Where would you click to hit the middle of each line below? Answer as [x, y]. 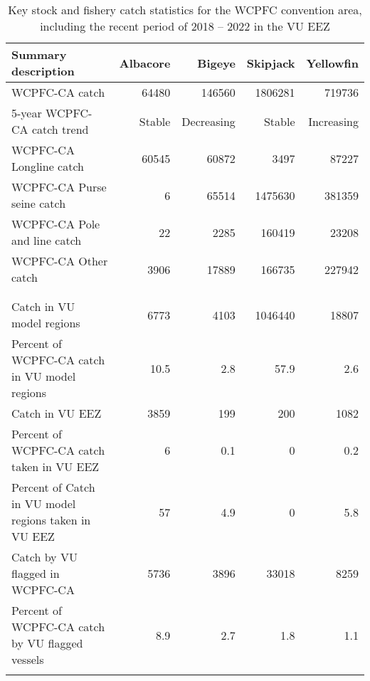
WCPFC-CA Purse [59, 187]
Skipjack [271, 63]
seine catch [39, 203]
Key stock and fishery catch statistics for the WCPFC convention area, [185, 10]
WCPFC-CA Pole [56, 224]
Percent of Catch [53, 487]
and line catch [47, 240]
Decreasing [208, 121]
